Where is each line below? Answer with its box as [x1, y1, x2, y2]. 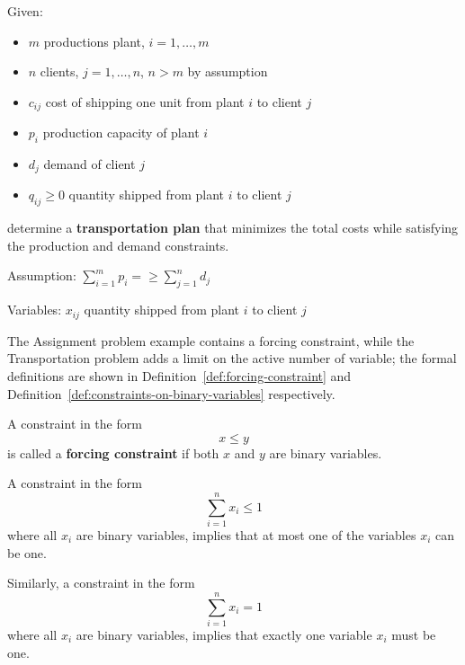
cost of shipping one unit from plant [45, 92, 245, 111]
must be [391, 625, 436, 643]
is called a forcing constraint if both [7, 443, 219, 462]
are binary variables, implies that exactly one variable [76, 625, 372, 643]
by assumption [187, 62, 268, 81]
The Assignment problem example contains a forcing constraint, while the [7, 331, 415, 350]
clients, [40, 62, 79, 81]
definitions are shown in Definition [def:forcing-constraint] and [7, 366, 352, 385]
